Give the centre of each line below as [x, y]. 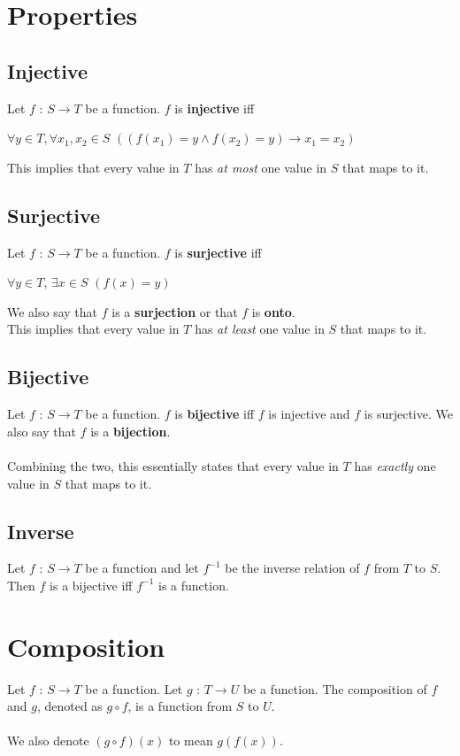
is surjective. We [408, 414]
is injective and [309, 414]
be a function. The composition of [335, 688]
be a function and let [142, 568]
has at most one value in [261, 167]
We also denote [48, 741]
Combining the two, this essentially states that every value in [173, 465]
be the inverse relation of [292, 568]
